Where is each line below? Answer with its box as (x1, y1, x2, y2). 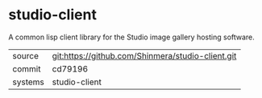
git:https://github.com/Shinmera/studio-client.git (52, 50, 237, 61)
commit (12, 63, 41, 74)
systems (12, 76, 44, 88)
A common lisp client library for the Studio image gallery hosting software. (8, 32, 256, 42)
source (12, 50, 39, 61)
